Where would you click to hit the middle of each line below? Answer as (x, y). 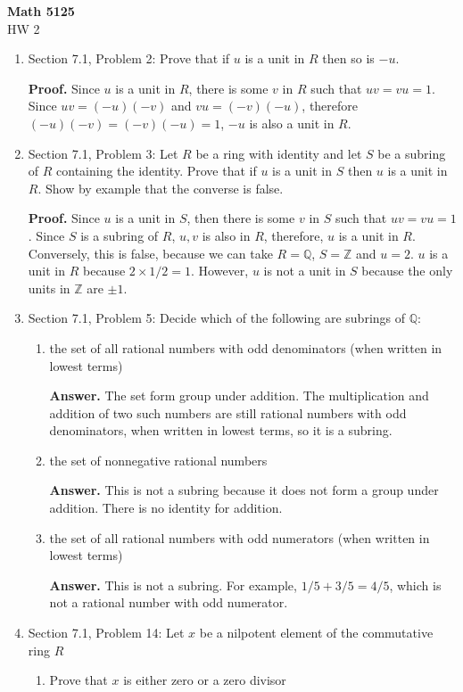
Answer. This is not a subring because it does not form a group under (244, 490)
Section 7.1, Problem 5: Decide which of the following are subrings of (217, 318)
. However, (220, 271)
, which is (415, 585)
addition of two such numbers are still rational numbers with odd (228, 412)
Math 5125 (41, 11)
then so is (348, 58)
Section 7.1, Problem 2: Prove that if (129, 58)
